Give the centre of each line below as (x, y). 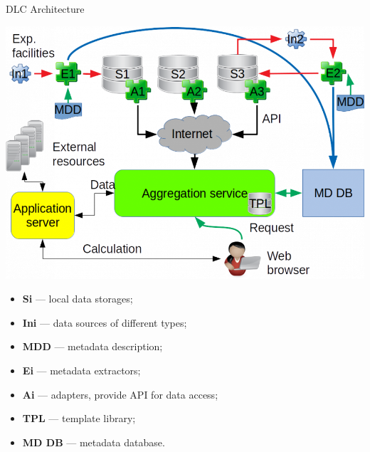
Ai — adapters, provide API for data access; (120, 394)
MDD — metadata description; (92, 346)
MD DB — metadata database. (94, 442)
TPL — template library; (79, 418)
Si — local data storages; (78, 299)
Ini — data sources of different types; (105, 322)
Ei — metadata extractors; (81, 370)
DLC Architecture (45, 9)
